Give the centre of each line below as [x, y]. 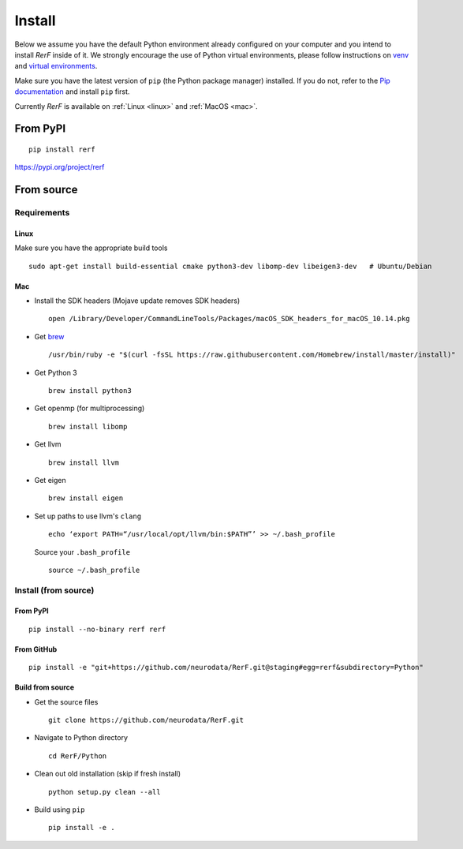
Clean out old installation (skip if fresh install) [108, 774]
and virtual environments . [56, 66]
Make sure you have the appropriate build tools [91, 248]
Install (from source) [54, 590]
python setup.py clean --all [105, 792]
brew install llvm [84, 462]
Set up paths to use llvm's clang [88, 516]
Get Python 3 [56, 372]
